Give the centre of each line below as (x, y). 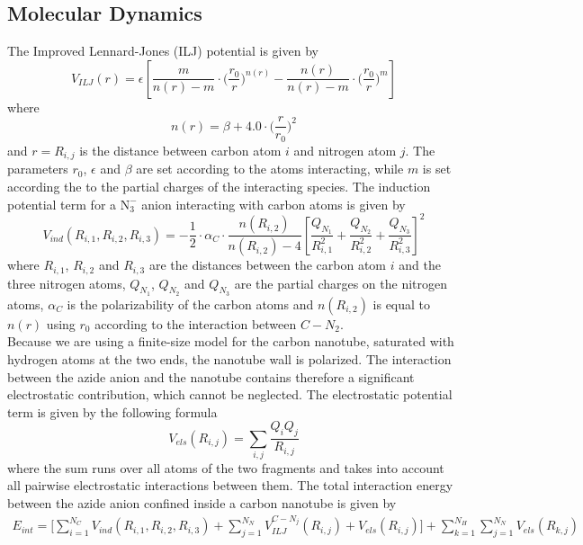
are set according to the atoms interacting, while (270, 169)
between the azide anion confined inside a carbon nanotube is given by (202, 503)
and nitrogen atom (345, 150)
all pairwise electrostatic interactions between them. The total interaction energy (230, 485)
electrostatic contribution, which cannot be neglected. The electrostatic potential (230, 394)
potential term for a (62, 204)
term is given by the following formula (112, 411)
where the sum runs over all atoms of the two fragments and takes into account (226, 467)
